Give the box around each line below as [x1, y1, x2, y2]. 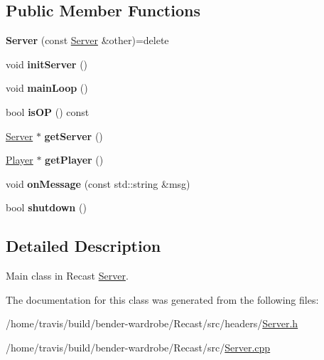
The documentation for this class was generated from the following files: [6, 292, 319, 307]
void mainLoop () [6, 80, 88, 95]
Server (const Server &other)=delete [6, 33, 169, 48]
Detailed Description [6, 235, 161, 257]
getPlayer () [45, 152, 104, 167]
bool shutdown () [6, 200, 87, 215]
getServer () [44, 128, 103, 143]
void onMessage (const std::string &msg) [6, 176, 190, 191]
